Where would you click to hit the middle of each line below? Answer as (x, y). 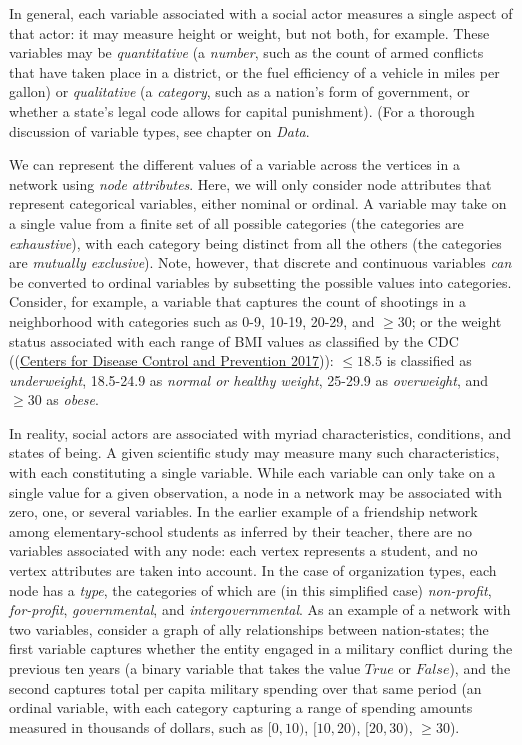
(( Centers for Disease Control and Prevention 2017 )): (171, 360)
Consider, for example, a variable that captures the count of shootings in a (238, 301)
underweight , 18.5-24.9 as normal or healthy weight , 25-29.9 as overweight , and (249, 379)
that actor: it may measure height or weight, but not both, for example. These (249, 32)
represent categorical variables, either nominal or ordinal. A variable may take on (258, 203)
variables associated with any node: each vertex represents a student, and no (243, 550)
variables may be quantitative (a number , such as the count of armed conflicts (246, 52)
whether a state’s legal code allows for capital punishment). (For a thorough (242, 110)
